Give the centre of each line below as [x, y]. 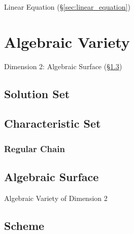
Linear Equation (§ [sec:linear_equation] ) [67, 7]
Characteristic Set [53, 123]
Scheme [24, 225]
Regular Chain [35, 148]
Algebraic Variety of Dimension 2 [56, 198]
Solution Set [37, 93]
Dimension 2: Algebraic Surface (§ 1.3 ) [63, 66]
